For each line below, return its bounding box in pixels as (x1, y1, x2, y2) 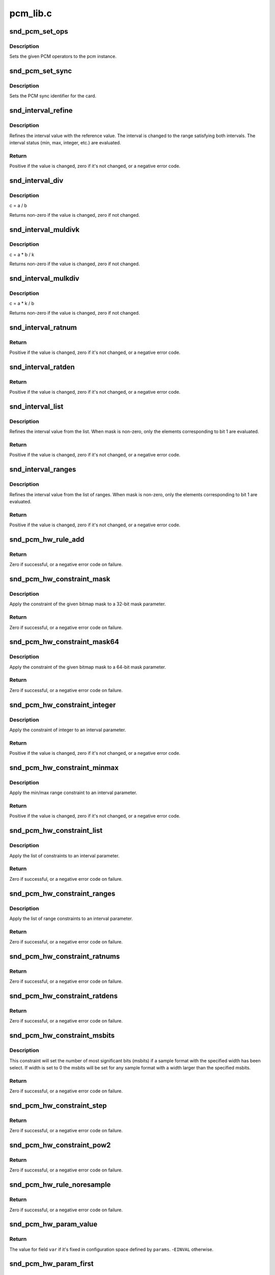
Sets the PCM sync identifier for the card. (9, 93, 97, 99)
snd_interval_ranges (9, 465, 76, 474)
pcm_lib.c (9, 8, 52, 19)
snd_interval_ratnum (9, 323, 77, 331)
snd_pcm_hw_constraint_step (9, 1101, 107, 1110)
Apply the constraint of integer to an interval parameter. (9, 727, 126, 733)
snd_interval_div (9, 176, 64, 185)
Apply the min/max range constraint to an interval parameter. (9, 789, 137, 796)
